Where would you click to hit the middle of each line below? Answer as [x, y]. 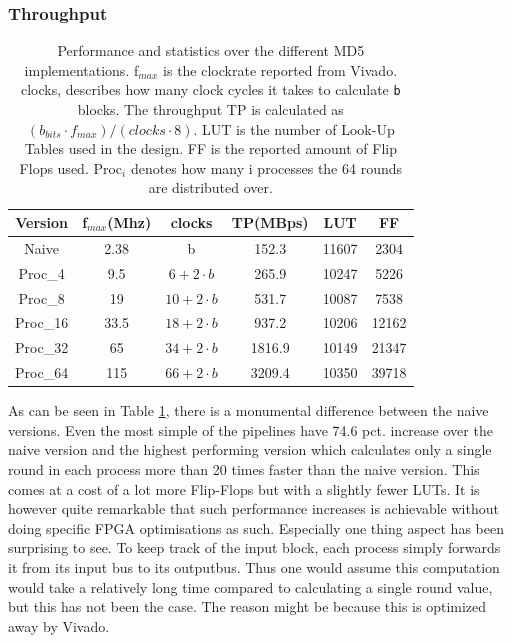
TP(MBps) [270, 222]
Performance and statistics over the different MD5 [211, 50]
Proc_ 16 [42, 322]
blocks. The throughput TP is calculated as [210, 109]
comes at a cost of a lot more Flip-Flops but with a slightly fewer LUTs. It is [244, 488]
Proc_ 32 [42, 347]
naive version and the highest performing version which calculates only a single [250, 449]
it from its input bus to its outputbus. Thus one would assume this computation [254, 566]
